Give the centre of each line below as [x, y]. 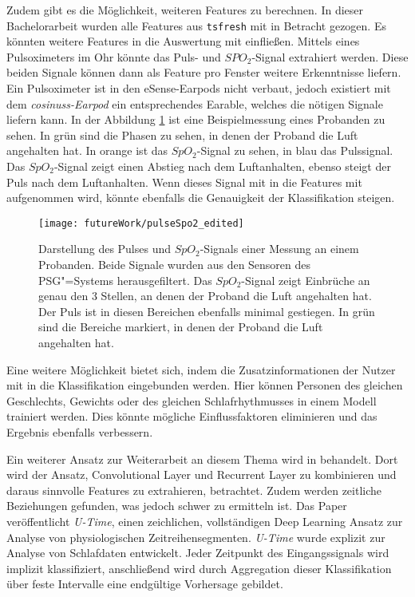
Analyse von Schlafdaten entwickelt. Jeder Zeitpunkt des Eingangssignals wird [198, 553]
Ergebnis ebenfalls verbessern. [80, 431]
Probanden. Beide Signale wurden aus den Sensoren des [175, 265]
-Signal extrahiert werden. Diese [330, 56]
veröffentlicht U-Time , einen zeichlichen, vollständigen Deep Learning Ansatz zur [205, 521]
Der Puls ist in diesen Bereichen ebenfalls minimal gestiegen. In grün [207, 311]
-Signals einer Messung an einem [279, 249]
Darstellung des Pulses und [105, 249]
